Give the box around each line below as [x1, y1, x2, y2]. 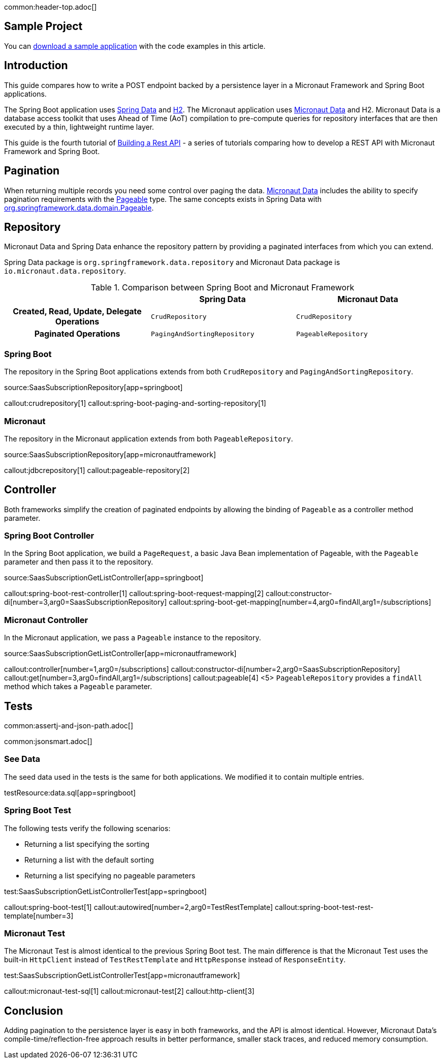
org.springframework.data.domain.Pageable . [4, 203, 154, 212]
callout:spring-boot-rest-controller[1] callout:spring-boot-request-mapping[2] [4, 589, 264, 598]
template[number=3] [4, 911, 74, 920]
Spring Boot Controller [4, 530, 94, 541]
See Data [4, 754, 40, 764]
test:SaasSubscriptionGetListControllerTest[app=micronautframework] [4, 971, 240, 980]
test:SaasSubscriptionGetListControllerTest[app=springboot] [4, 887, 207, 896]
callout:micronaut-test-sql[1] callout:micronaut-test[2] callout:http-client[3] [4, 987, 255, 996]
